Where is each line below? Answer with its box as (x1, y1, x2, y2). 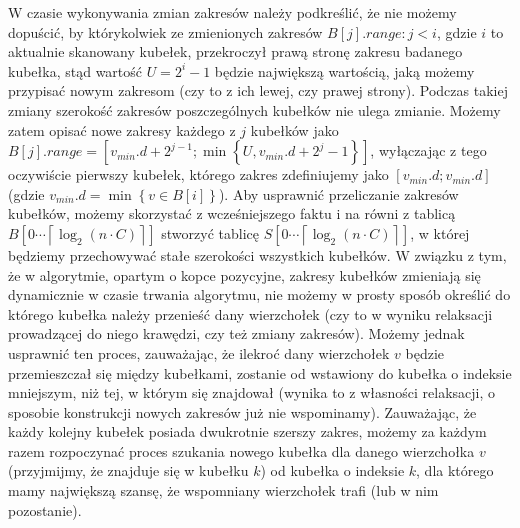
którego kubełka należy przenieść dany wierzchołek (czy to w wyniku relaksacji (8, 303, 493, 324)
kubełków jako (250, 119, 339, 140)
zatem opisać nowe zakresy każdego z (8, 119, 236, 140)
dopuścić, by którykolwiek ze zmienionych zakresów (8, 21, 323, 42)
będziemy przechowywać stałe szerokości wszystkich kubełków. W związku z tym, (8, 244, 507, 265)
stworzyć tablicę (161, 222, 259, 243)
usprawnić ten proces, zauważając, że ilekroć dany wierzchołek (8, 342, 390, 363)
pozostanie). (8, 499, 82, 520)
